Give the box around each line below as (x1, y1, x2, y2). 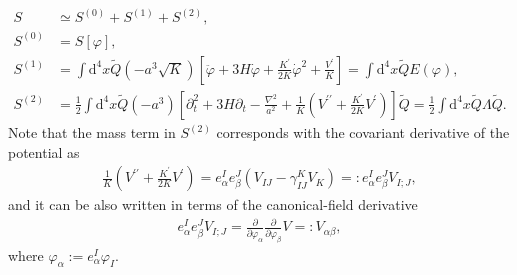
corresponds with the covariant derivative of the (216, 122, 510, 142)
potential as (8, 141, 80, 162)
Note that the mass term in (8, 122, 176, 142)
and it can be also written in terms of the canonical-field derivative (8, 194, 418, 215)
